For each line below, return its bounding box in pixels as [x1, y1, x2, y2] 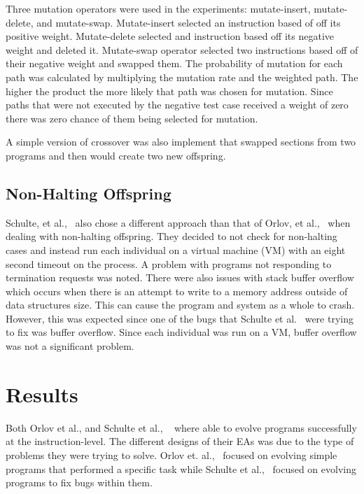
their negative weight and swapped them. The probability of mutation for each [6, 56, 343, 71]
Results [6, 379, 78, 408]
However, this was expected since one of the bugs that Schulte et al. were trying [6, 311, 353, 325]
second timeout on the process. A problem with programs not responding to [6, 256, 332, 271]
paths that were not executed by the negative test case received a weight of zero [6, 97, 349, 112]
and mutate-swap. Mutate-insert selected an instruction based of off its [36, 15, 341, 29]
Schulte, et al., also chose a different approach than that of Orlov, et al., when [6, 215, 351, 230]
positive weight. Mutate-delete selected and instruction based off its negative [6, 29, 334, 43]
